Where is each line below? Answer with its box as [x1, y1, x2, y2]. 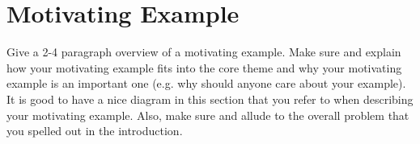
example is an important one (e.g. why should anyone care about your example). [6, 75, 406, 92]
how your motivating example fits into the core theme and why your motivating [6, 59, 402, 76]
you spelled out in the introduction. [6, 122, 183, 139]
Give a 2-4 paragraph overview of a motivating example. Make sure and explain [6, 43, 401, 60]
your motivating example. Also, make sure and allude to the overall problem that [6, 106, 409, 123]
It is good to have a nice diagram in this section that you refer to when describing [6, 90, 414, 107]
